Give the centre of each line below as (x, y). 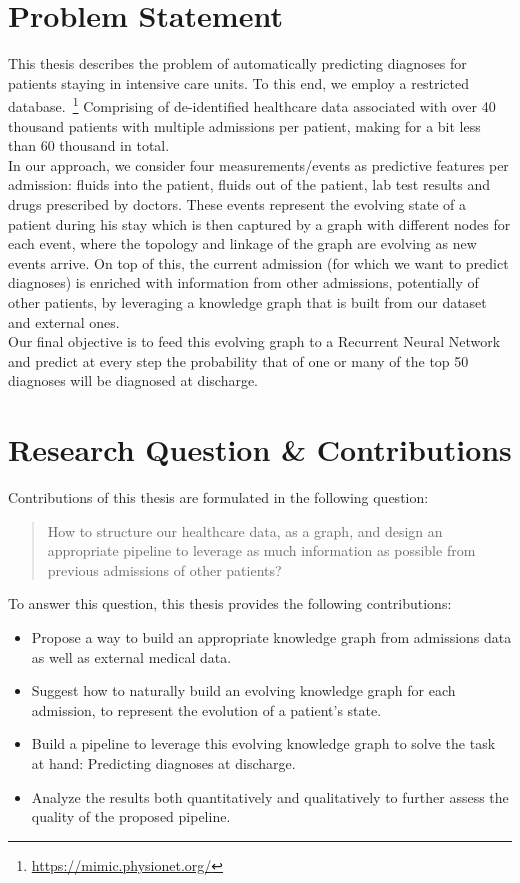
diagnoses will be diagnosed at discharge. (133, 380)
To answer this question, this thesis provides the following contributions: (230, 603)
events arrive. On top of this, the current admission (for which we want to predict (258, 262)
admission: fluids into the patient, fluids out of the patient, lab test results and (249, 184)
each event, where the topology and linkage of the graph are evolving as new (242, 243)
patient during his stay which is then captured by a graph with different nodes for (259, 223)
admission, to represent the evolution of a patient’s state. (206, 709)
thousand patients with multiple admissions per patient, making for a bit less (244, 125)
